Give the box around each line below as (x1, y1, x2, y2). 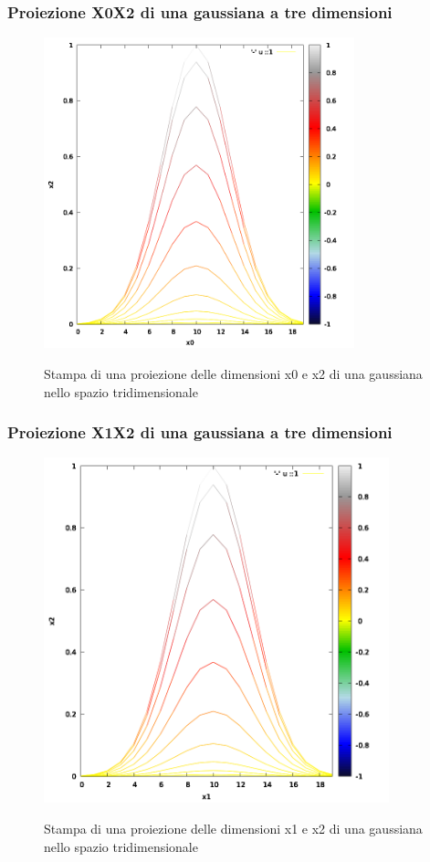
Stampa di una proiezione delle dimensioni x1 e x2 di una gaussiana (44, 818, 423, 837)
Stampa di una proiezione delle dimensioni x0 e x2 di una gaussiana (44, 363, 423, 383)
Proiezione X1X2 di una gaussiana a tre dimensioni (7, 421, 393, 444)
